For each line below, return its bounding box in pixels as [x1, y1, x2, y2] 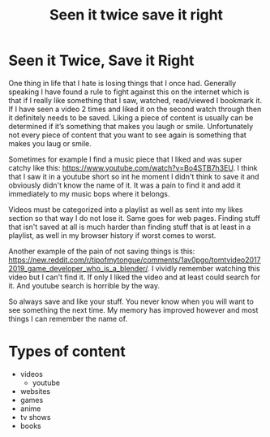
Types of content [8, 343, 126, 361]
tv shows [19, 412, 51, 422]
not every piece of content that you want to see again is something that [8, 130, 247, 140]
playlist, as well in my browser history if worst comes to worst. [8, 230, 216, 240]
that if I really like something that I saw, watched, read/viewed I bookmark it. [8, 95, 262, 105]
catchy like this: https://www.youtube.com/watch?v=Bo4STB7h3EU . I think [8, 162, 258, 172]
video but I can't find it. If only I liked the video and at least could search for [8, 272, 261, 282]
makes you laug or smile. [8, 138, 92, 148]
